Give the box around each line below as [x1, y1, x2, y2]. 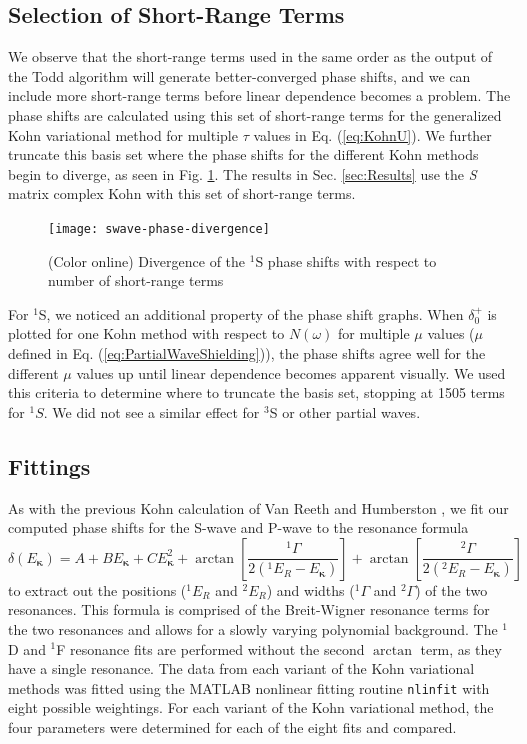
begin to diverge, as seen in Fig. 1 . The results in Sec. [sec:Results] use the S [8, 163, 477, 184]
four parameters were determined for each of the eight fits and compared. [8, 716, 457, 737]
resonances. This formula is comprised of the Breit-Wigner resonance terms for [8, 599, 490, 620]
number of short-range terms [48, 270, 224, 291]
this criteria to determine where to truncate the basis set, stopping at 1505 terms [8, 382, 505, 403]
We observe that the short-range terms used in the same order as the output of [8, 46, 493, 67]
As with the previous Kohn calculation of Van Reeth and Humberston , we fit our [8, 497, 509, 518]
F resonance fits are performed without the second [56, 638, 365, 659]
